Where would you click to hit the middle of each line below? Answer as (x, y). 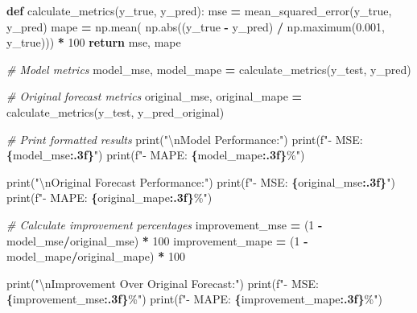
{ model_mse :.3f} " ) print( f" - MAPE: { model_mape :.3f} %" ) (156, 155)
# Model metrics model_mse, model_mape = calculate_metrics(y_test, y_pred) (209, 69)
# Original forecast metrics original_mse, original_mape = (155, 96)
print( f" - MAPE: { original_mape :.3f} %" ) (109, 198)
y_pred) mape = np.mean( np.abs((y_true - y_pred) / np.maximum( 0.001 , (196, 26)
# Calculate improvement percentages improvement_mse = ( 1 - (165, 224)
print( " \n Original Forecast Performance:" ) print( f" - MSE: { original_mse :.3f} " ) (201, 181)
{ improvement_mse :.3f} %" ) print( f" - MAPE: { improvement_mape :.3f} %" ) (194, 299)
